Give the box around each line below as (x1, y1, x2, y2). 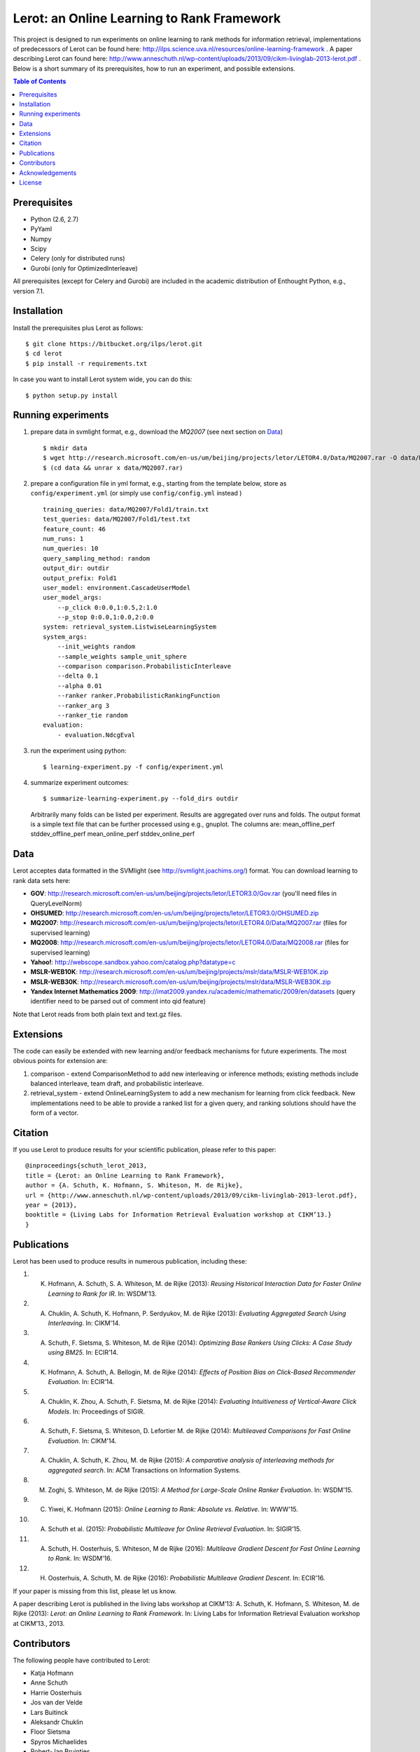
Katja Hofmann (30, 1669, 73, 1678)
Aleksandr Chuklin (30, 1718, 83, 1726)
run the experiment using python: (30, 746, 127, 755)
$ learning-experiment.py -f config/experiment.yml (43, 762, 224, 771)
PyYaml (30, 225, 52, 233)
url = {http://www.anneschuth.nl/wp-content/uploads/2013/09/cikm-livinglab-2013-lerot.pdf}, (25, 1191, 358, 1199)
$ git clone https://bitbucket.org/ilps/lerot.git (25, 340, 203, 348)
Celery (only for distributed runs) (30, 254, 125, 263)
